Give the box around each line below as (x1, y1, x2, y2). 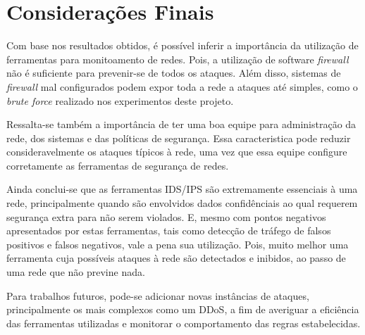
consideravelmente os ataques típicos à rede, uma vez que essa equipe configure (6, 144, 347, 159)
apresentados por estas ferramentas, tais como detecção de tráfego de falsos (6, 223, 331, 238)
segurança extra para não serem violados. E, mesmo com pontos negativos (6, 209, 326, 224)
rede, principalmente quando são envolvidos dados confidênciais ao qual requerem (6, 196, 358, 210)
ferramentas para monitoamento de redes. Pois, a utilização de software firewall (6, 51, 349, 66)
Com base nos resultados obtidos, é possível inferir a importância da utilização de (6, 38, 359, 53)
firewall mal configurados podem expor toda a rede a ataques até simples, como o (6, 79, 358, 94)
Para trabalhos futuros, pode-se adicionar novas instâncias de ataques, (6, 288, 309, 303)
